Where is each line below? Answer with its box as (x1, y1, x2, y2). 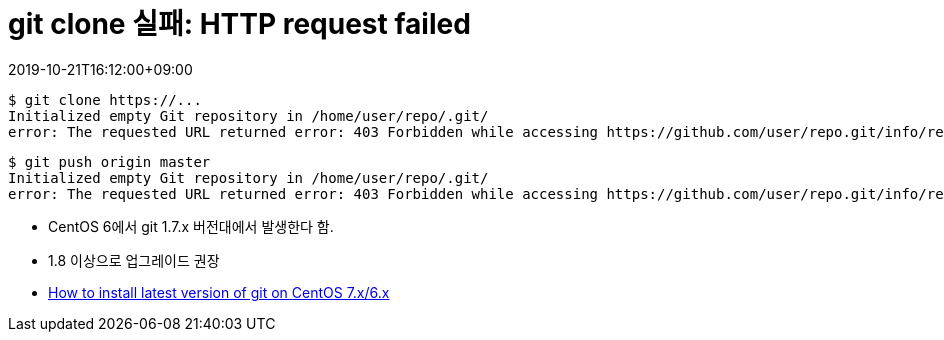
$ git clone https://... (8, 91, 202, 108)
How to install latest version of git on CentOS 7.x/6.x (48, 283, 390, 301)
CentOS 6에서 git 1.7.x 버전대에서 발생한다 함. (48, 217, 334, 235)
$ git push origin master (8, 153, 211, 170)
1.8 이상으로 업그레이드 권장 (48, 251, 220, 269)
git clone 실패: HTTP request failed (8, 7, 471, 41)
